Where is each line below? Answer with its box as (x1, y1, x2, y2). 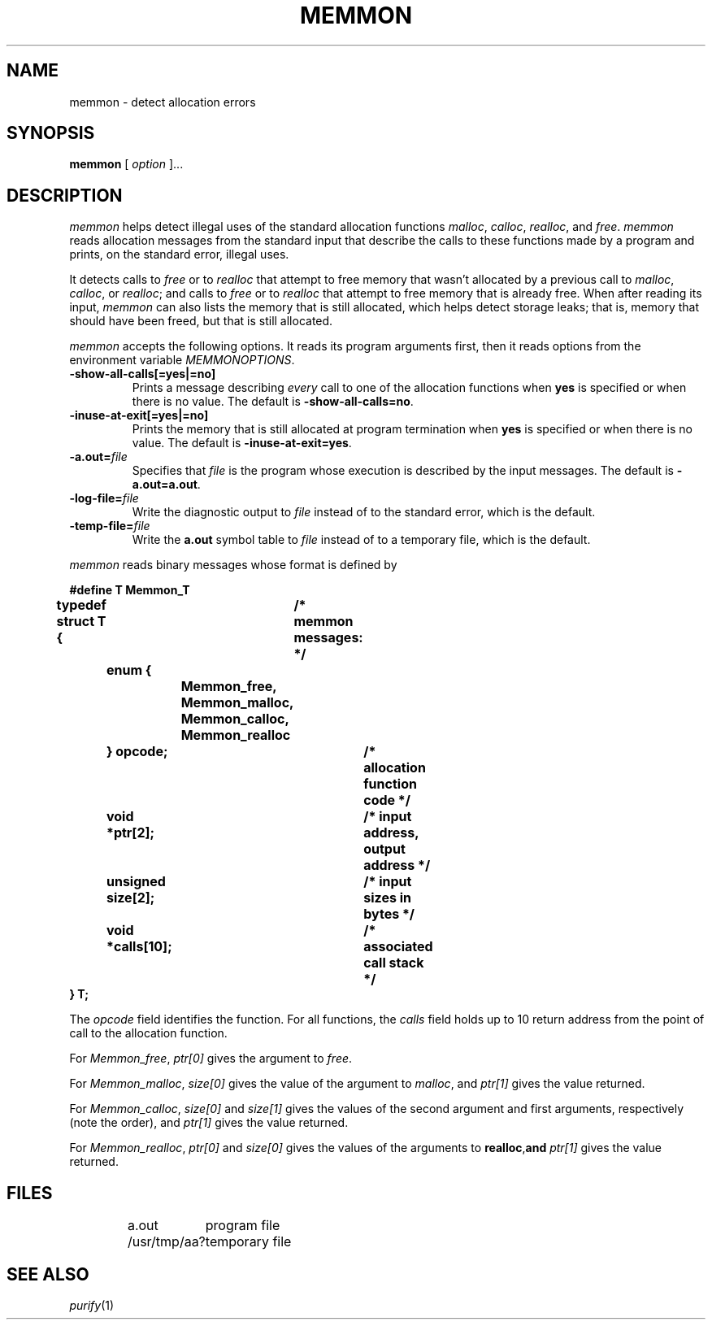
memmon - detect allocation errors (69, 94, 256, 109)
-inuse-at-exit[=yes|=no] (69, 408, 209, 423)
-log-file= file (69, 491, 139, 506)
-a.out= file (69, 450, 128, 464)
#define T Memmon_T (69, 583, 190, 598)
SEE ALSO (7, 1263, 89, 1285)
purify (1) (69, 1298, 115, 1312)
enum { (106, 662, 152, 679)
